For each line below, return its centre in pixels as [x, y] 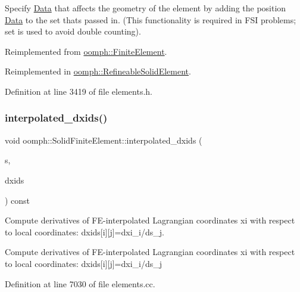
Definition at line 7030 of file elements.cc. [80, 283]
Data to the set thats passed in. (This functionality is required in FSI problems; [151, 19]
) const [18, 200]
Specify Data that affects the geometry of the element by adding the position [146, 8]
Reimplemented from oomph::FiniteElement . [86, 51]
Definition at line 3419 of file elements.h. [79, 91]
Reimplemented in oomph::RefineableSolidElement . [98, 71]
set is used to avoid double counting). [73, 31]
